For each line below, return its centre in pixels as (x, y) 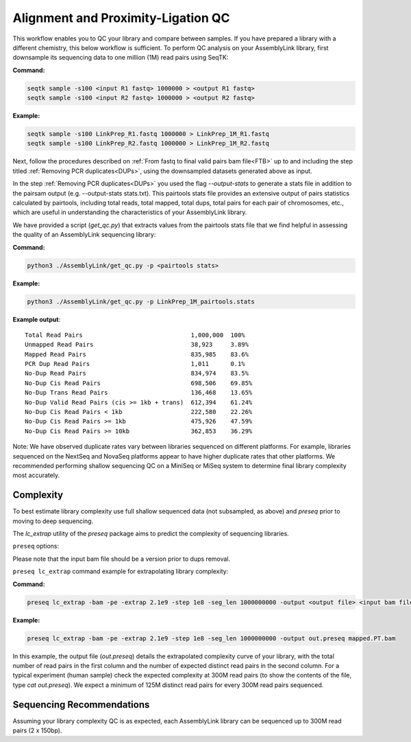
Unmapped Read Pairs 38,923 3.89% (137, 345)
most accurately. (36, 475)
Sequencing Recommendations (81, 705)
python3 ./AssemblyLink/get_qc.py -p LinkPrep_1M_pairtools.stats (141, 301)
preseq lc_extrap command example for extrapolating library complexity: (121, 571)
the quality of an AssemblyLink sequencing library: (84, 235)
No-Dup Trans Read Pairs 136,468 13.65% (139, 393)
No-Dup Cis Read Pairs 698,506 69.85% (139, 383)
